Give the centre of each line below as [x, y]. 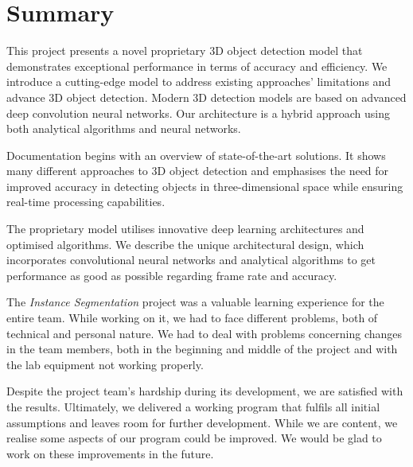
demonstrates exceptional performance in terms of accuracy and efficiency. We [197, 66]
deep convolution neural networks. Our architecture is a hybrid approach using [198, 113]
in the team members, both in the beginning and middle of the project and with [202, 349]
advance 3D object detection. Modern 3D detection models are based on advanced [206, 97]
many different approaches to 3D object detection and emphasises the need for [198, 171]
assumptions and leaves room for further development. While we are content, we [202, 422]
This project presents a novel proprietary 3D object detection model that [185, 51]
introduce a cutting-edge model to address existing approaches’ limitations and [199, 82]
